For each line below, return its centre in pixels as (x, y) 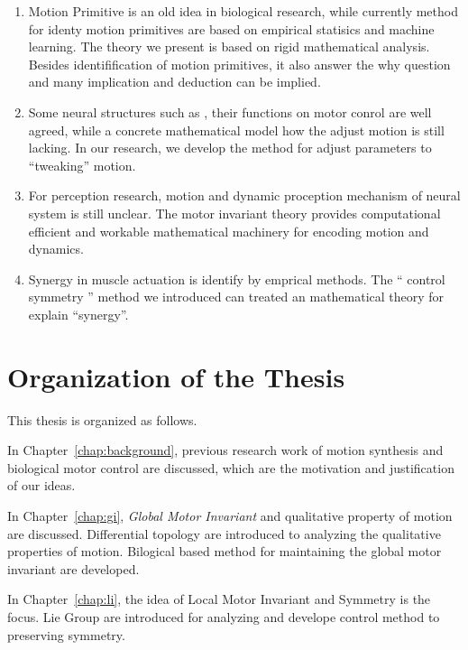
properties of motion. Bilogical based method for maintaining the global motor (225, 551)
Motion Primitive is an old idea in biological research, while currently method (243, 11)
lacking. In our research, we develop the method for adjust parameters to (230, 148)
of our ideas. (41, 485)
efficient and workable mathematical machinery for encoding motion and (229, 231)
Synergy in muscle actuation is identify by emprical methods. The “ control (237, 279)
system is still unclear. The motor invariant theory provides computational (234, 213)
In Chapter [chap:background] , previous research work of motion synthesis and (225, 450)
